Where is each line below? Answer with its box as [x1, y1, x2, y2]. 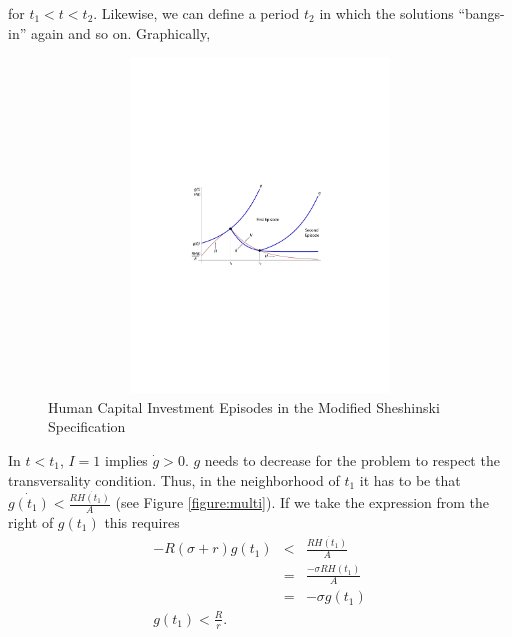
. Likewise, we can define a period [93, 3, 300, 23]
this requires [104, 511, 180, 532]
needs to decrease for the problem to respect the [204, 449, 500, 470]
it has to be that [359, 469, 461, 490]
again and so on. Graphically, [30, 22, 211, 43]
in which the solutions [319, 3, 454, 23]
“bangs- [458, 3, 505, 23]
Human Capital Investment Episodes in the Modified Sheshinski [48, 396, 440, 417]
